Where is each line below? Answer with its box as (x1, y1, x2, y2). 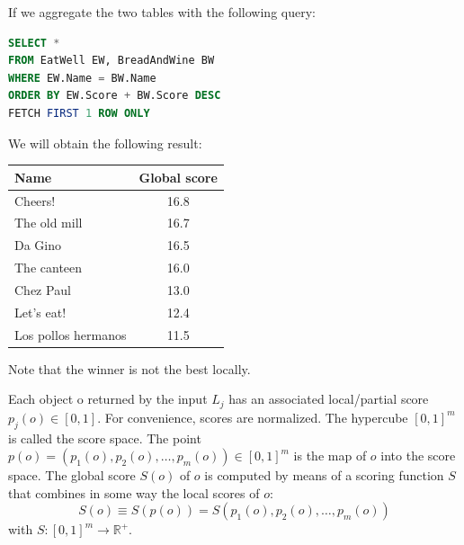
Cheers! (14, 191, 56, 210)
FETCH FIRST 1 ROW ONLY (8, 106, 150, 120)
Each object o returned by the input (8, 389, 208, 408)
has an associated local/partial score (228, 389, 429, 408)
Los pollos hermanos (14, 325, 127, 344)
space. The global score (8, 466, 136, 485)
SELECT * (8, 36, 60, 49)
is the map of (293, 446, 367, 465)
